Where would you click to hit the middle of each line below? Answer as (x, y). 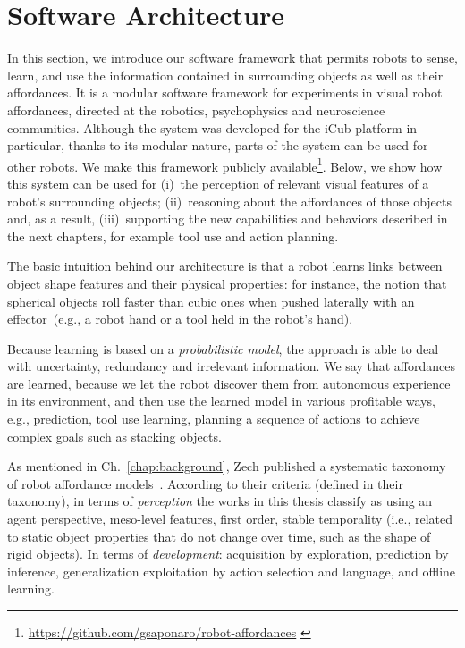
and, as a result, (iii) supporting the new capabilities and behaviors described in (228, 219)
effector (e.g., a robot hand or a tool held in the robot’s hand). (180, 319)
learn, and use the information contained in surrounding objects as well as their (225, 75)
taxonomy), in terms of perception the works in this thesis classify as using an (220, 501)
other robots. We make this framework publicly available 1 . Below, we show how (225, 164)
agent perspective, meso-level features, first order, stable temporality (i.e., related (230, 519)
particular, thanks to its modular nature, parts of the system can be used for (218, 145)
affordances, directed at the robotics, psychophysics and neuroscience (196, 109)
